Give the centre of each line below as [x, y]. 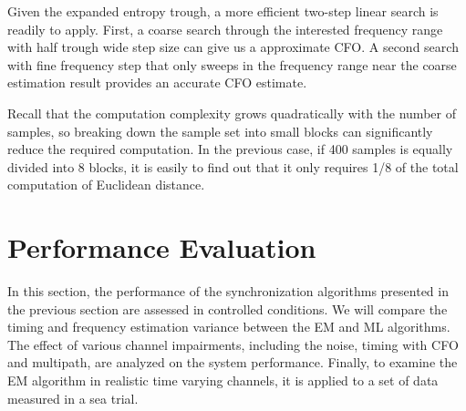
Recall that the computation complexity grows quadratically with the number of [232, 113]
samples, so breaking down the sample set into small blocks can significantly [220, 131]
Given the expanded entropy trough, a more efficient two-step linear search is [223, 11]
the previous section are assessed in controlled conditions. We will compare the [228, 308]
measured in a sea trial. [73, 398]
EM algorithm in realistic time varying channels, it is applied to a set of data [223, 380]
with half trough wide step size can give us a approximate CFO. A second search [233, 47]
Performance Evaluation [162, 247]
